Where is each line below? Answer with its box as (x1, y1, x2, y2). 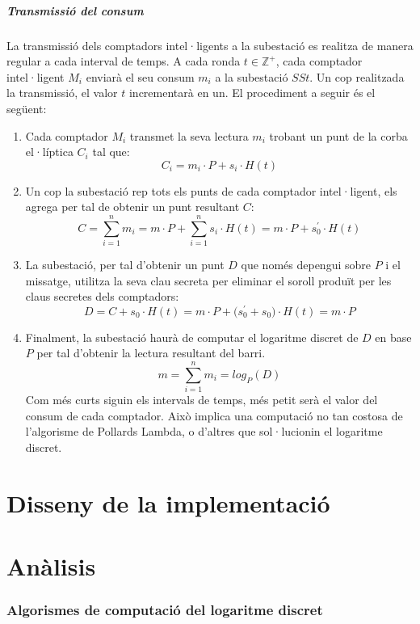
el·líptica (25, 143, 73, 160)
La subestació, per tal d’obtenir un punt (25, 256, 225, 273)
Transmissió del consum (6, 2, 144, 19)
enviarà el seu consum (86, 68, 195, 85)
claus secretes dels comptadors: (25, 288, 179, 305)
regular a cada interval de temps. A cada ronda (6, 53, 241, 70)
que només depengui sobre (241, 256, 371, 273)
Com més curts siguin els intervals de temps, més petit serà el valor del (25, 391, 378, 408)
